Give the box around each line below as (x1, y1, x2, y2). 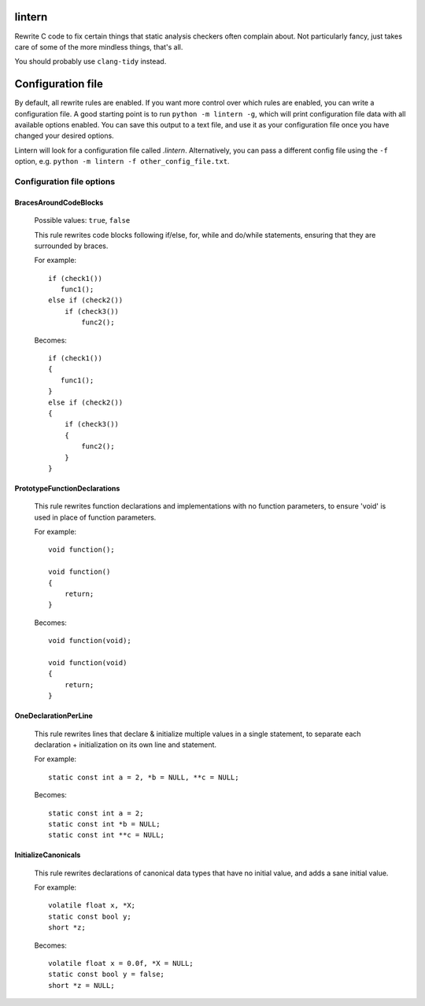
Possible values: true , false (34, 216, 131, 225)
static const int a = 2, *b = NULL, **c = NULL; (48, 772, 239, 782)
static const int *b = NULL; (48, 819, 161, 828)
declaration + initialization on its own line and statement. (34, 740, 216, 749)
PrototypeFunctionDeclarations (14, 483, 120, 493)
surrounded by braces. (34, 241, 109, 250)
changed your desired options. (14, 131, 114, 141)
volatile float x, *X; (48, 901, 136, 910)
